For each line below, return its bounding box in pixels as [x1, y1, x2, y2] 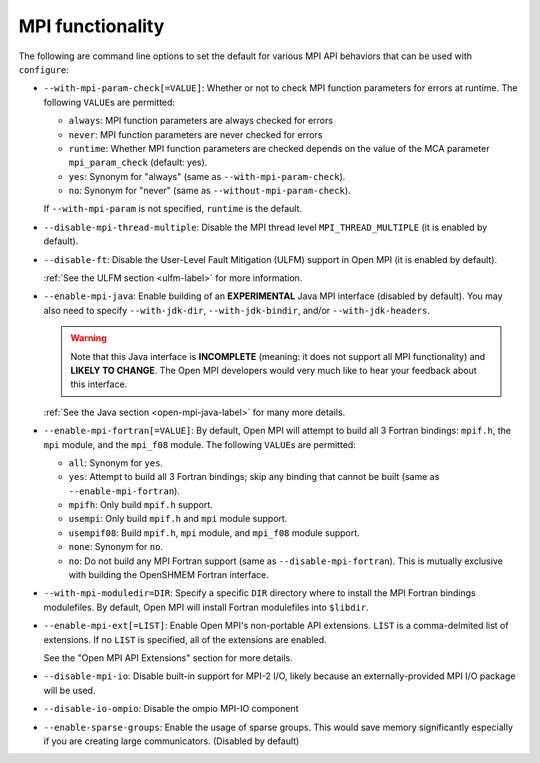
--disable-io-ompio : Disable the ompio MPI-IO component [43, 703, 299, 715]
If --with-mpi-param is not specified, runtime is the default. [43, 203, 303, 215]
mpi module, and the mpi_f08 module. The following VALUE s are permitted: [43, 438, 357, 450]
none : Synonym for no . [68, 541, 164, 553]
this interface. [70, 378, 128, 390]
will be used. [43, 684, 96, 696]
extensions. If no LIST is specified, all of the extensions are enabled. [43, 633, 327, 645]
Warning [70, 332, 107, 344]
